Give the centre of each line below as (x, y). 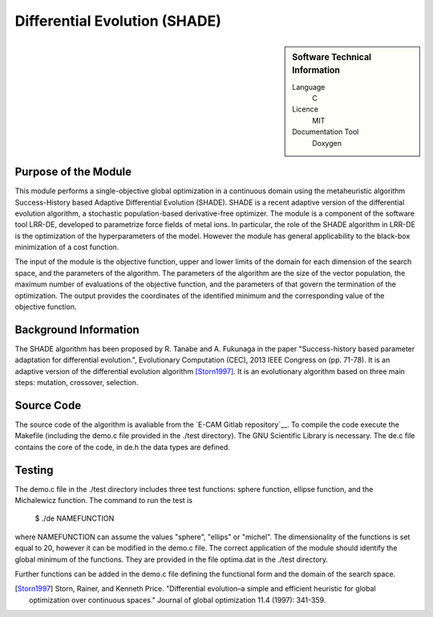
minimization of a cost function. (67, 247)
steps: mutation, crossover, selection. (77, 383)
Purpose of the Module (73, 172)
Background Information (77, 329)
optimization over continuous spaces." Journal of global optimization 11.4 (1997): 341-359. (178, 600)
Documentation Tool (326, 132)
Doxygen (327, 143)
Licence (305, 109)
